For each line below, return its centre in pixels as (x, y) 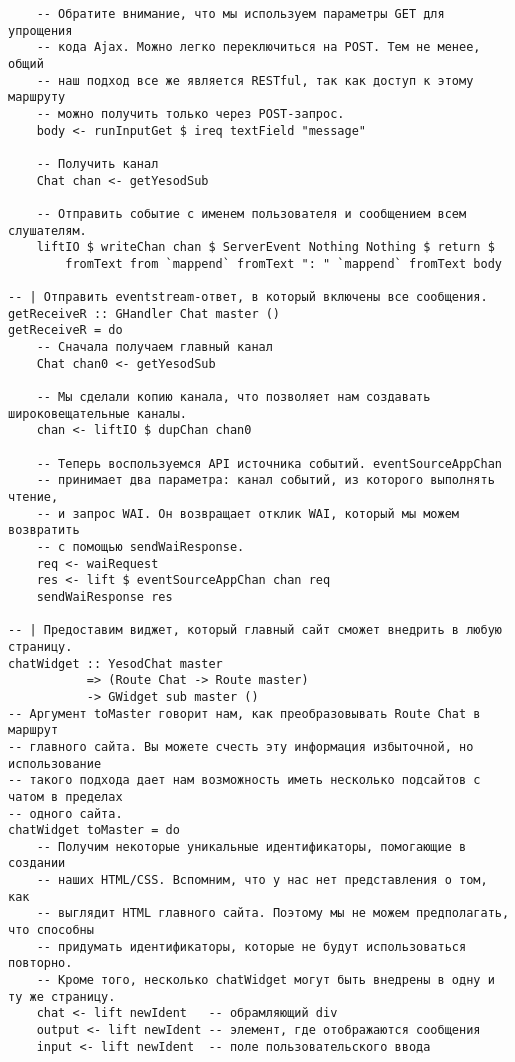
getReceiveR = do (65, 330)
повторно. (40, 963)
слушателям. (47, 230)
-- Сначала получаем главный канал (154, 347)
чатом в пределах (65, 796)
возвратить (44, 530)
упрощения (40, 30)
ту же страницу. (62, 996)
